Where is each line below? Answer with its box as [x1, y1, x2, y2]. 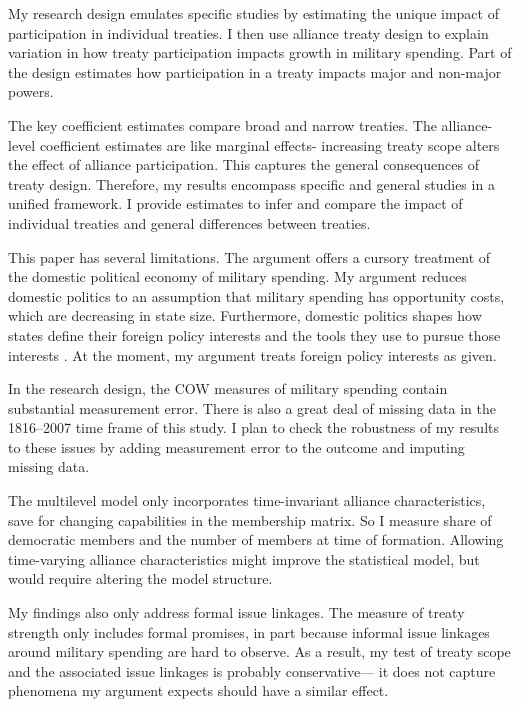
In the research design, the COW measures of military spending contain [8, 378, 448, 399]
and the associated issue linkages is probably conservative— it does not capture [8, 660, 496, 681]
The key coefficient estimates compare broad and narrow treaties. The [8, 114, 437, 135]
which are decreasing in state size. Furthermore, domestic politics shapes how [8, 305, 482, 326]
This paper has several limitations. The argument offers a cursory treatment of [8, 246, 491, 267]
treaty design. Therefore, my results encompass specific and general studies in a [8, 173, 495, 194]
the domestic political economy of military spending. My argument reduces [8, 266, 467, 287]
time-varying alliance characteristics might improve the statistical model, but [8, 548, 480, 569]
